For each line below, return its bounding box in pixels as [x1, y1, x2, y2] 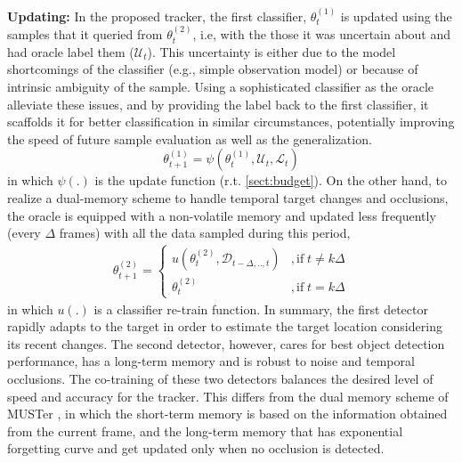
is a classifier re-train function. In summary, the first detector [93, 299, 428, 318]
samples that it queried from [7, 25, 163, 44]
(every [7, 223, 41, 242]
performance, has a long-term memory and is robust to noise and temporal [7, 352, 415, 370]
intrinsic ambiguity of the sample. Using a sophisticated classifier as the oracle [7, 77, 434, 95]
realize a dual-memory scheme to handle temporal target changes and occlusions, [7, 188, 449, 207]
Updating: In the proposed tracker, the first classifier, [7, 6, 307, 25]
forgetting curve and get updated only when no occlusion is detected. [7, 439, 385, 458]
